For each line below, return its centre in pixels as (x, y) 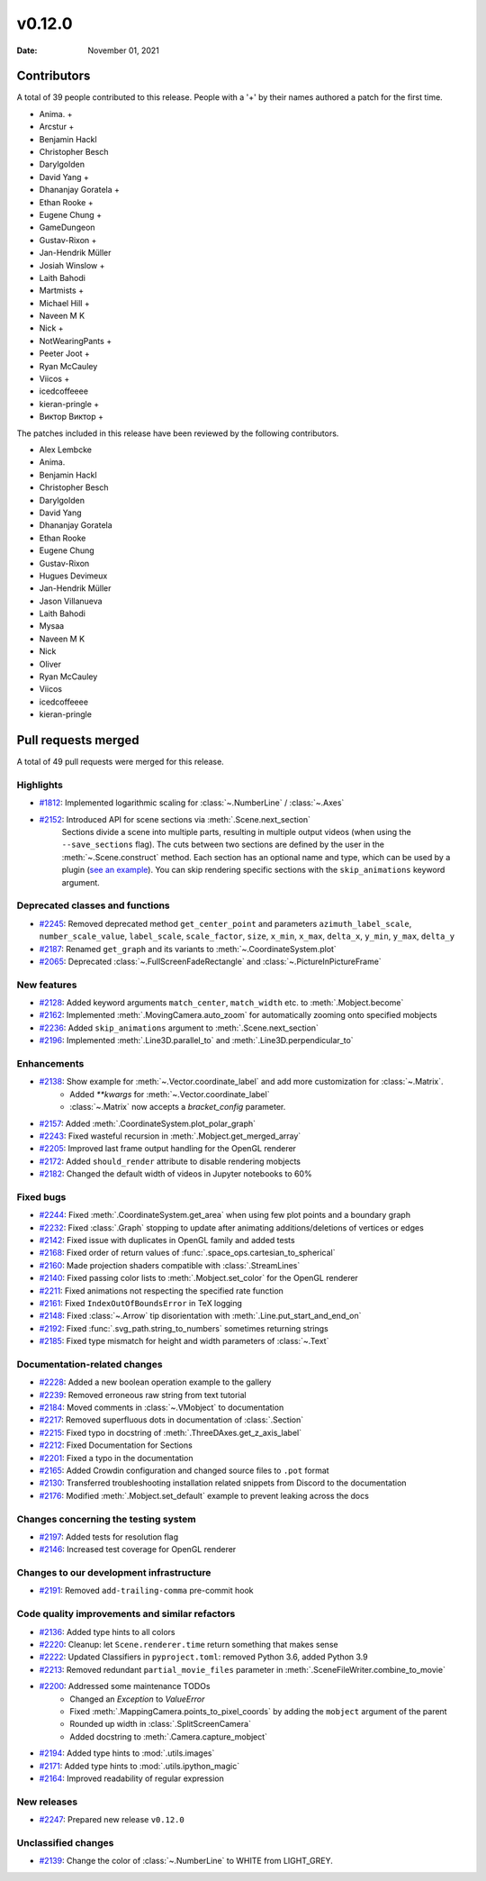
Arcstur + (57, 127)
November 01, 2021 (123, 50)
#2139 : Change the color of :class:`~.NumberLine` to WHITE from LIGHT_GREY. (186, 1861)
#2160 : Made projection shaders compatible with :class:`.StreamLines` (170, 1265)
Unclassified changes (65, 1842)
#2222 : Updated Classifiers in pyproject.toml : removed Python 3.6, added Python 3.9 (203, 1657)
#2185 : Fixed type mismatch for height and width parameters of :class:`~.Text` (184, 1341)
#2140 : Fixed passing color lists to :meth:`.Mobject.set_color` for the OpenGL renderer (199, 1278)
